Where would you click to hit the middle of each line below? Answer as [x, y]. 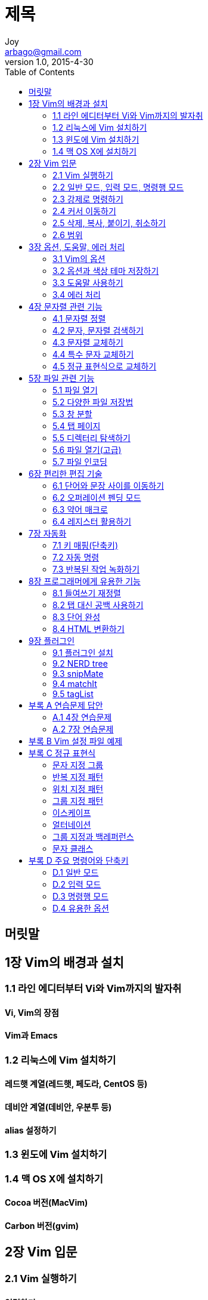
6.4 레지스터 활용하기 [92, 521]
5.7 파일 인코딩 [80, 461]
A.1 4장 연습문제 [82, 717]
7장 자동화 [48, 533]
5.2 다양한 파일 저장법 [93, 402]
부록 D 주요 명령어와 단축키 [79, 860]
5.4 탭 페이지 [77, 426]
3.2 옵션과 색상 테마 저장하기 [106, 270]
